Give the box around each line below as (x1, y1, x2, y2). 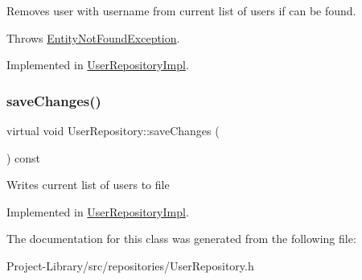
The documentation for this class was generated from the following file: (6, 230, 356, 247)
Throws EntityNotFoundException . (6, 29, 180, 46)
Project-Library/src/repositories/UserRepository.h (6, 257, 254, 274)
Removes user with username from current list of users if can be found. (6, 2, 356, 19)
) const (6, 149, 41, 166)
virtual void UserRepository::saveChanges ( (6, 122, 220, 138)
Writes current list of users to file (6, 176, 170, 193)
